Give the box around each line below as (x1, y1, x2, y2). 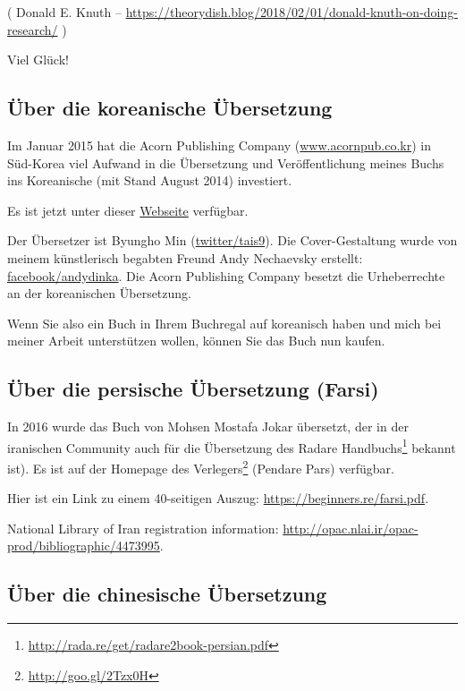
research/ (7, 20, 58, 38)
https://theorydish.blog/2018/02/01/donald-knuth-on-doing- (125, 3, 458, 21)
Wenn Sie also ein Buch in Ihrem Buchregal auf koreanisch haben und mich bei (7, 313, 442, 332)
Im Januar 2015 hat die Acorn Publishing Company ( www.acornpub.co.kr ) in (7, 135, 431, 154)
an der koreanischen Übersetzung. (7, 284, 191, 303)
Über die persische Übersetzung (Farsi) (7, 375, 379, 403)
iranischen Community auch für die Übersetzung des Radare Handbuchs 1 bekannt (7, 435, 456, 456)
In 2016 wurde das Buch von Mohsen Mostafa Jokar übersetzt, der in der (7, 417, 409, 436)
